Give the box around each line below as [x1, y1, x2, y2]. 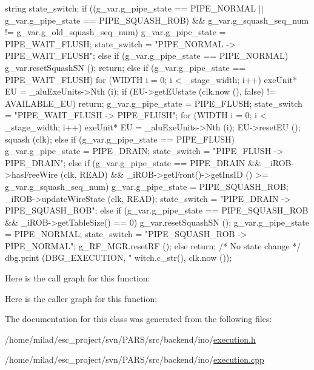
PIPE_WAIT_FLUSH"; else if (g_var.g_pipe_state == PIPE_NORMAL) [5, 49, 289, 62]
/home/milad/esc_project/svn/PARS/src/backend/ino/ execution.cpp [5, 353, 264, 366]
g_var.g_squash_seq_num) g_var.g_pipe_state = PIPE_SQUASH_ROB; [5, 180, 289, 192]
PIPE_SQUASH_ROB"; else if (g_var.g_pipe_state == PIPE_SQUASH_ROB [5, 204, 309, 217]
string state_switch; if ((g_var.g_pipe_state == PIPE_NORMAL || [5, 2, 264, 14]
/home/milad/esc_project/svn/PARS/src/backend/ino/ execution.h [5, 332, 256, 345]
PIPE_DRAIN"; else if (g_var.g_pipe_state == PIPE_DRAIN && [5, 156, 261, 169]
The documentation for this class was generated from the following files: [5, 312, 272, 325]
